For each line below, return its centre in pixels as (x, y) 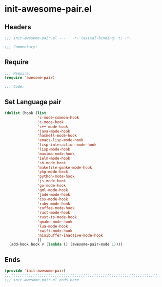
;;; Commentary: (21, 47)
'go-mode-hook (52, 186)
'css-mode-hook (53, 199)
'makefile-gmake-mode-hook (65, 167)
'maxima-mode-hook (56, 154)
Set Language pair (33, 102)
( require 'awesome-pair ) (30, 78)
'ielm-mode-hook (54, 158)
